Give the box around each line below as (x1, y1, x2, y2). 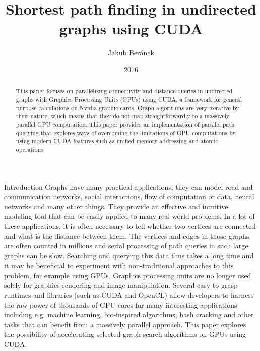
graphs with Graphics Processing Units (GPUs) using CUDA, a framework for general (16, 95, 242, 103)
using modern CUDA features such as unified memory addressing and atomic (16, 137, 218, 145)
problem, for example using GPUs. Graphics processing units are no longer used (4, 270, 251, 280)
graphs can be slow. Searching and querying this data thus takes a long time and (4, 250, 254, 260)
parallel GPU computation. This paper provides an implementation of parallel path (16, 120, 235, 128)
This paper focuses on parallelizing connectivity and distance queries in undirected (16, 86, 233, 95)
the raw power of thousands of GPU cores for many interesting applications (4, 299, 237, 310)
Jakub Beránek (108, 47, 154, 58)
